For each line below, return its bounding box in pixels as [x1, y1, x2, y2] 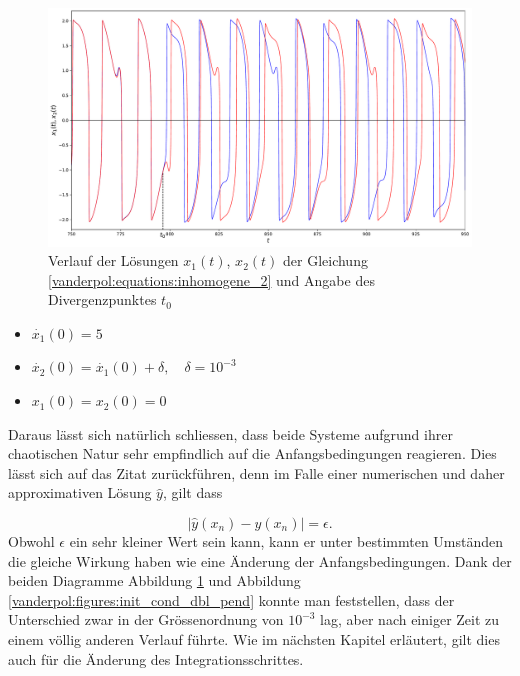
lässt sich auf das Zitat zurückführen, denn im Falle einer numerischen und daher [8, 462, 505, 483]
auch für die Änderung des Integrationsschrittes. [8, 648, 304, 669]
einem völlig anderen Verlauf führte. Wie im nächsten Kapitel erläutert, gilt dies [8, 629, 500, 649]
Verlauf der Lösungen [48, 250, 179, 271]
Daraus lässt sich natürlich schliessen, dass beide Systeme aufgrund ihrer [8, 423, 453, 444]
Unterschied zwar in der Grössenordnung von [8, 609, 284, 630]
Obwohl [8, 531, 55, 552]
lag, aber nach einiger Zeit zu [320, 609, 500, 630]
